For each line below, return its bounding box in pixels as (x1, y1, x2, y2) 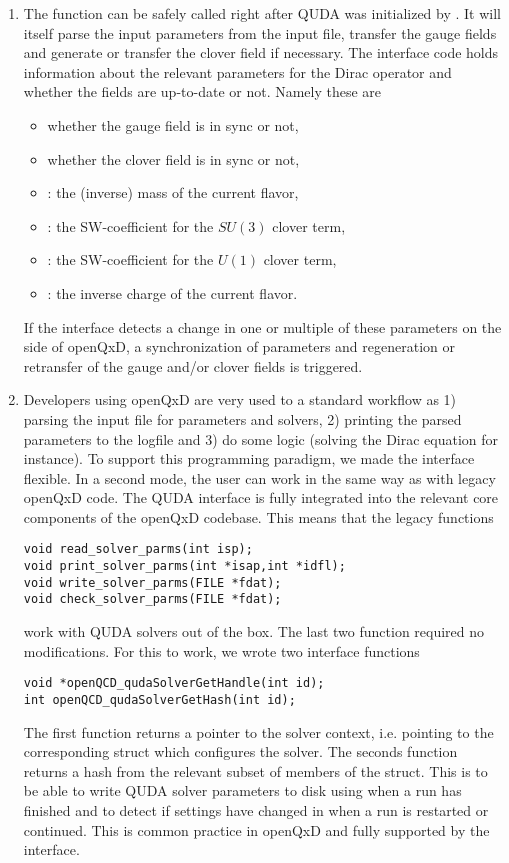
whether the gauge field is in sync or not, (47, 114, 299, 135)
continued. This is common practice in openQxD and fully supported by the (23, 819, 490, 840)
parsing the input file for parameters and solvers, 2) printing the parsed (23, 408, 462, 429)
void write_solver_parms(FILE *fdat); (23, 575, 282, 590)
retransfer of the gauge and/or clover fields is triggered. (23, 355, 363, 376)
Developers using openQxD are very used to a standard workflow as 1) (23, 389, 457, 410)
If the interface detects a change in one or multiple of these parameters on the (23, 316, 502, 337)
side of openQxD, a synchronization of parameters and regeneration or (23, 336, 455, 357)
